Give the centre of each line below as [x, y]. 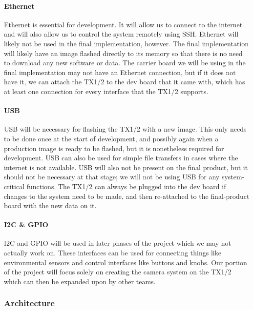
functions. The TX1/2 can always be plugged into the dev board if [126, 186]
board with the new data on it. [50, 205]
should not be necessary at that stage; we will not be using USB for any [112, 177]
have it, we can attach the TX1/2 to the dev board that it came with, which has [125, 82]
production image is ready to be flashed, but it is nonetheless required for [114, 148]
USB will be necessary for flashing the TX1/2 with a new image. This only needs [125, 129]
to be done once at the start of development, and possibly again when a [111, 138]
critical [14, 186]
